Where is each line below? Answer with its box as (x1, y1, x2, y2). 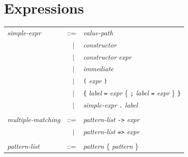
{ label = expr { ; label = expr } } (83, 88, 181, 98)
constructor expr (83, 51, 131, 62)
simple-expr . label (83, 100, 138, 110)
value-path (83, 27, 113, 37)
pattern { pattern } (83, 141, 139, 151)
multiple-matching (7, 114, 61, 125)
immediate (83, 63, 114, 74)
